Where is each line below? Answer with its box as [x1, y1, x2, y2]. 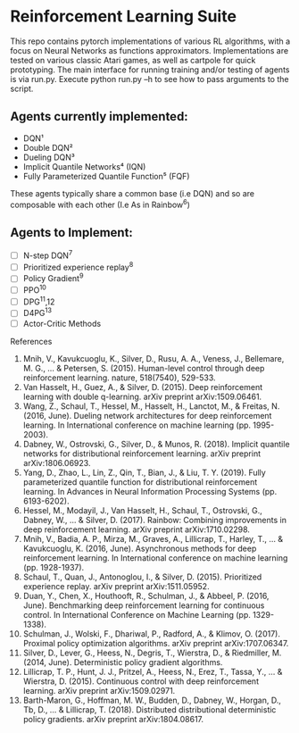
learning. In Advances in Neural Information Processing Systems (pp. [22, 486, 278, 496]
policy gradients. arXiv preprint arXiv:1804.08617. [22, 713, 204, 724]
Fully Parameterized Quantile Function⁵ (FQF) [22, 171, 190, 181]
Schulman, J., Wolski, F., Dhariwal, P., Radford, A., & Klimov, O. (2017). [22, 628, 280, 639]
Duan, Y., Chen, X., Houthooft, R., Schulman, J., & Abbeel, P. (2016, [22, 590, 270, 601]
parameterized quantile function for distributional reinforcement [22, 476, 258, 487]
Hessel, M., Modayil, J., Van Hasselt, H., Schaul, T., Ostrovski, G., [22, 504, 262, 515]
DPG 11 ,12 [22, 295, 55, 307]
